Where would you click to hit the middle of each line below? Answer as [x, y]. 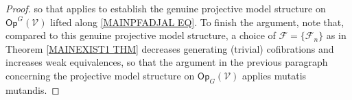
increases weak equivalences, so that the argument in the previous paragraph [167, 62]
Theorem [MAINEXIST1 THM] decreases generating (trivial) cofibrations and [170, 48]
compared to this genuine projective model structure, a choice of [141, 35]
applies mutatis [274, 75]
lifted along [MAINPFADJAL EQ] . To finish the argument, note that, [197, 22]
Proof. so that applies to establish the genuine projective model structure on [166, 8]
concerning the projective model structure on [100, 75]
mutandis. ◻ [33, 89]
